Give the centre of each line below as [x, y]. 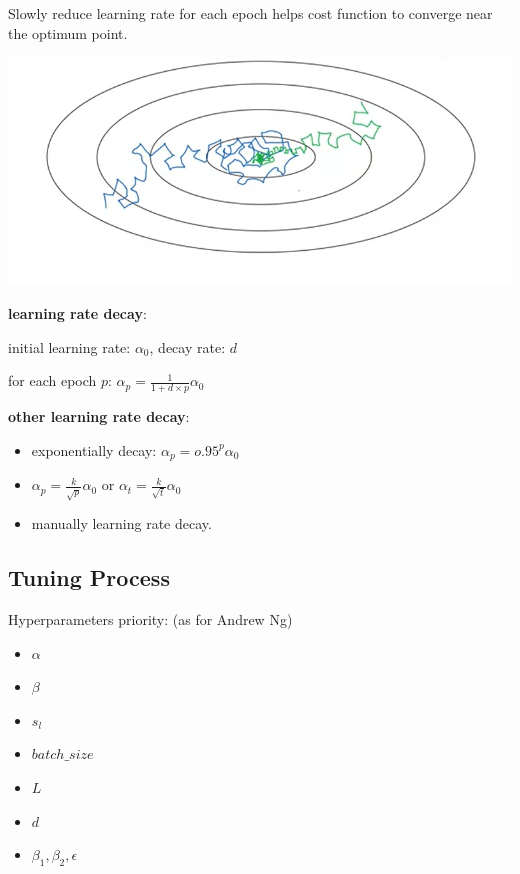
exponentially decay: [94, 449]
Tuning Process [89, 577]
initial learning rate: [69, 346]
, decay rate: [187, 346]
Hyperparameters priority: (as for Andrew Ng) [150, 618]
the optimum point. [68, 32]
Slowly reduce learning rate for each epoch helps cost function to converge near [250, 13]
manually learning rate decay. [121, 523]
